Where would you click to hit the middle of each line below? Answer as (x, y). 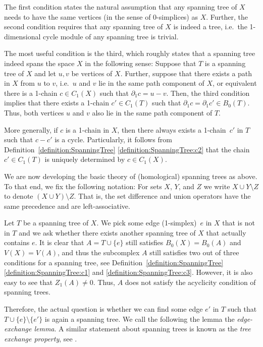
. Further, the (227, 16)
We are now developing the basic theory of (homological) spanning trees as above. (131, 176)
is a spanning (225, 63)
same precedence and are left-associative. (67, 206)
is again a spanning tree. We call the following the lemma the (140, 319)
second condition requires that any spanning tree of (84, 26)
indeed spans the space (39, 63)
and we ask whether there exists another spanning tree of (107, 232)
